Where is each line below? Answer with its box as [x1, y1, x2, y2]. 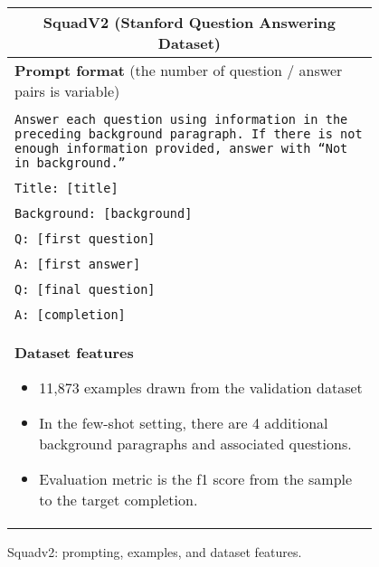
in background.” [14, 156, 126, 170]
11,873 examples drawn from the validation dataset [39, 377, 363, 398]
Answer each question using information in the [14, 112, 348, 127]
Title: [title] [14, 181, 118, 195]
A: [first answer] [14, 257, 141, 271]
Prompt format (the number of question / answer [14, 60, 343, 80]
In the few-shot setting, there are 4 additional [39, 412, 328, 433]
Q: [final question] [14, 282, 156, 297]
